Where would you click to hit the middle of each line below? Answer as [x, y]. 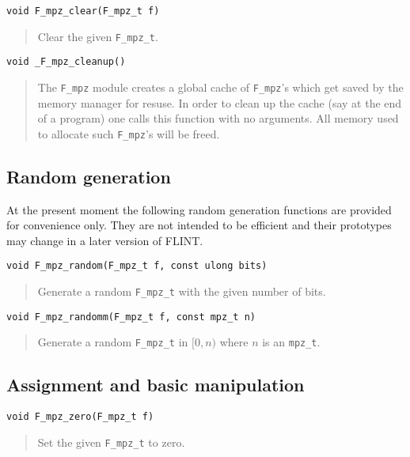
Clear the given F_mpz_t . [98, 36]
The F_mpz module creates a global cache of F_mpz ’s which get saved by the [220, 87]
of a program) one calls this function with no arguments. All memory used [218, 118]
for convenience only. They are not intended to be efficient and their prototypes [199, 225]
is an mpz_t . [291, 342]
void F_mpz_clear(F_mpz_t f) [83, 11]
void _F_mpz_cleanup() [66, 62]
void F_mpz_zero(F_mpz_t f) [80, 417]
